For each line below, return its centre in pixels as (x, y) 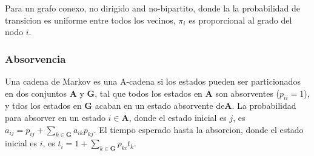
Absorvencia (35, 58)
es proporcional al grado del (240, 20)
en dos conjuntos (36, 93)
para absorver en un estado (55, 117)
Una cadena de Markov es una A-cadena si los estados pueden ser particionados (153, 81)
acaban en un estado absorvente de (160, 106)
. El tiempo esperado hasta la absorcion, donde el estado (199, 129)
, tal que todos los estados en (149, 93)
